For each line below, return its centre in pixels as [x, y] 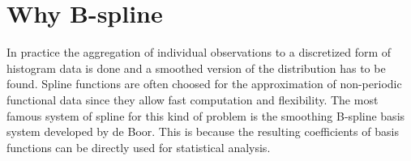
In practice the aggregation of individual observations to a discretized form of [199, 52]
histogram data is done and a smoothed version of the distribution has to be [196, 68]
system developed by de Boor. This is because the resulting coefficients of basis [203, 131]
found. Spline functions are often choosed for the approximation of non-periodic [204, 84]
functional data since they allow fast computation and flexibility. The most [193, 99]
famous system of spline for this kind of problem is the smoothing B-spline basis [206, 115]
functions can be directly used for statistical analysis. [139, 147]
